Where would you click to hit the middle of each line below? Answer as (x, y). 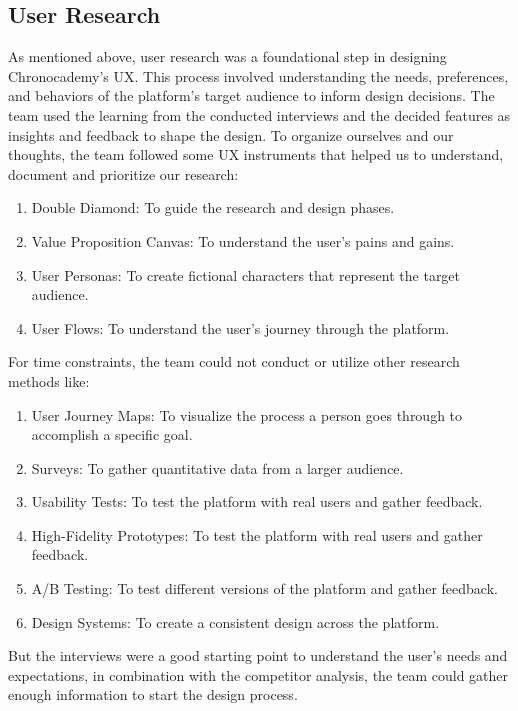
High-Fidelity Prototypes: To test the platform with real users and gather (257, 534)
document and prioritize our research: (123, 173)
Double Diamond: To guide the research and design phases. (213, 207)
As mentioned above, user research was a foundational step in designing (227, 56)
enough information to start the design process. (153, 694)
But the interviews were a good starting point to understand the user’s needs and (258, 655)
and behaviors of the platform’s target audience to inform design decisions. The (251, 95)
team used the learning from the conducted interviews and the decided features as (259, 114)
